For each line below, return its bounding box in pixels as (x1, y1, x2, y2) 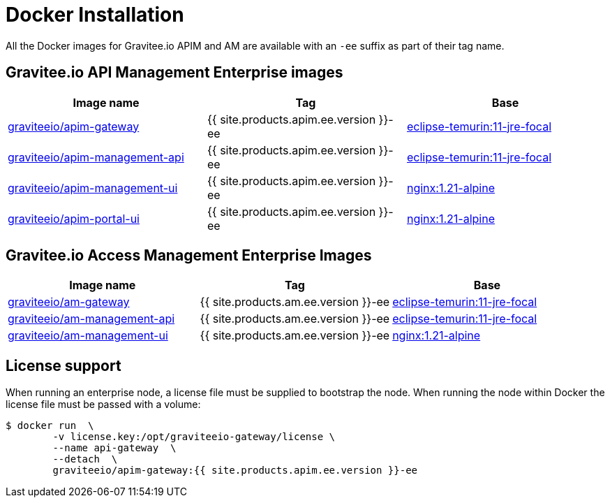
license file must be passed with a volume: (6, 398, 201, 411)
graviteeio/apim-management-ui (8, 180, 178, 195)
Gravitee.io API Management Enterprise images (6, 64, 343, 82)
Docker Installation (6, 3, 184, 27)
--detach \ (52, 453, 118, 465)
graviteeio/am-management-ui (8, 328, 168, 343)
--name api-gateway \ (52, 442, 177, 454)
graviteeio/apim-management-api (8, 150, 184, 164)
